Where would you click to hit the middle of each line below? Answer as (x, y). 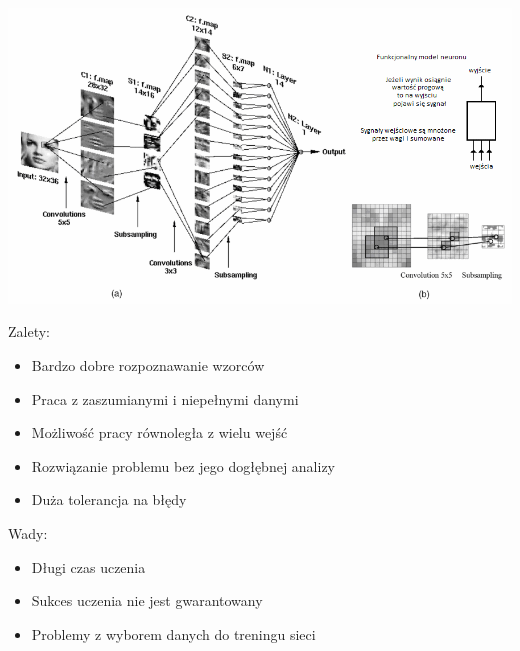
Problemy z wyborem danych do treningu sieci (173, 633)
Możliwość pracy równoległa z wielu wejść (159, 432)
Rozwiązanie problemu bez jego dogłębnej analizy (183, 465)
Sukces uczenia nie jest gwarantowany (147, 600)
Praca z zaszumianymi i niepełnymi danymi (165, 398)
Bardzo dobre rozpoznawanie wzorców (148, 364)
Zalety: (29, 331)
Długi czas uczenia (88, 566)
